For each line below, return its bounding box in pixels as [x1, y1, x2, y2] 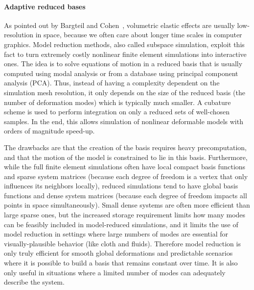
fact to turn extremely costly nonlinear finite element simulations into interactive [4, 49, 247, 59]
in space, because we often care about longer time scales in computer [35, 29, 242, 40]
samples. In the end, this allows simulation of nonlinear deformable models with [4, 116, 243, 126]
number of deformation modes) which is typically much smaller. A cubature [4, 97, 231, 107]
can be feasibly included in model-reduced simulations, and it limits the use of [4, 219, 238, 229]
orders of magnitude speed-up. [4, 126, 95, 136]
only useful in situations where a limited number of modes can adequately [4, 267, 226, 277]
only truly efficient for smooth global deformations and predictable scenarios [4, 248, 233, 258]
